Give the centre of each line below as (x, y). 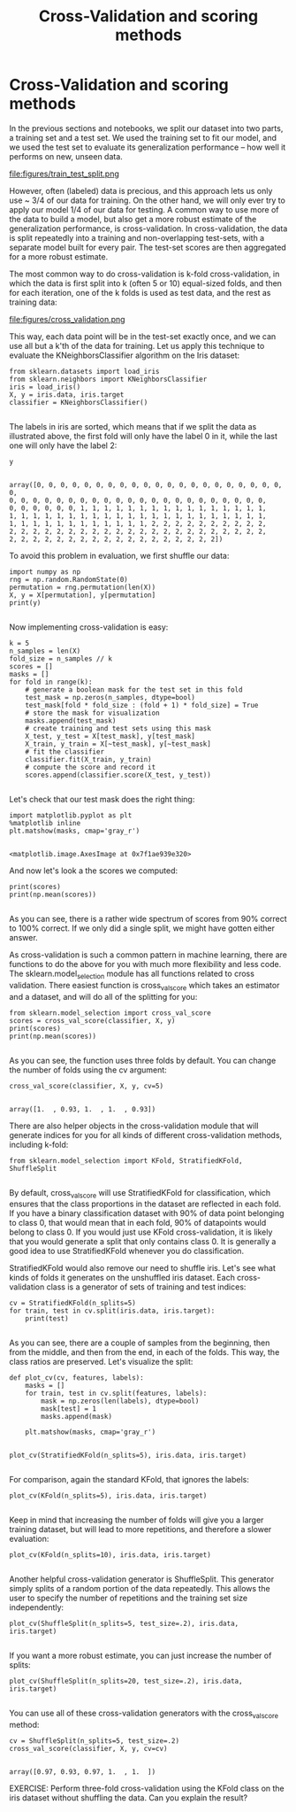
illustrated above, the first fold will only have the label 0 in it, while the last (144, 436)
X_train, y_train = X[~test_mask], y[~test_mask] (118, 744)
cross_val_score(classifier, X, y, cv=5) (87, 1086)
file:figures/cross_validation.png (67, 319)
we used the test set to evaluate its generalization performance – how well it (148, 147)
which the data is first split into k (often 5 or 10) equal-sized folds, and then (146, 283)
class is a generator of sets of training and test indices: (146, 1287)
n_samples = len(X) (45, 651)
